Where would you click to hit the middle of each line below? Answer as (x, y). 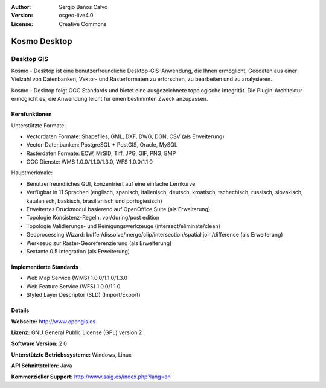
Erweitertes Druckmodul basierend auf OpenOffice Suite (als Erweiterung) (118, 209)
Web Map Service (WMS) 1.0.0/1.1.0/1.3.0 (77, 278)
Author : (21, 7)
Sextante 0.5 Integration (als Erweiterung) (78, 251)
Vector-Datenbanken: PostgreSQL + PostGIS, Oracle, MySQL (102, 145)
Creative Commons (83, 24)
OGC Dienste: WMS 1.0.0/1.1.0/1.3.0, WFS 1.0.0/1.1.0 (90, 162)
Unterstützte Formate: (39, 125)
